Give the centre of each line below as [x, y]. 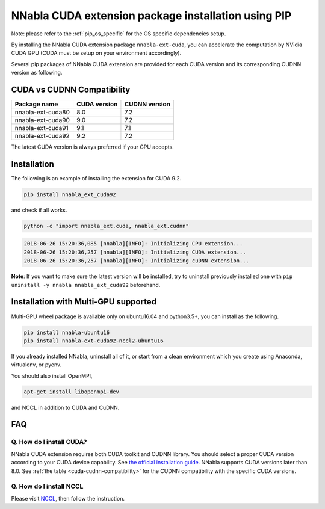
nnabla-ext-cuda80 [42, 113]
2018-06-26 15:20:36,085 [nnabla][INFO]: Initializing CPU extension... [133, 244]
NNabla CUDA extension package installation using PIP [151, 16]
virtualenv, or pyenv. [36, 365]
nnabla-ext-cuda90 [42, 120]
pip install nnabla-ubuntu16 [67, 332]
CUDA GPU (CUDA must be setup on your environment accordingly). [96, 53]
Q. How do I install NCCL [47, 486]
